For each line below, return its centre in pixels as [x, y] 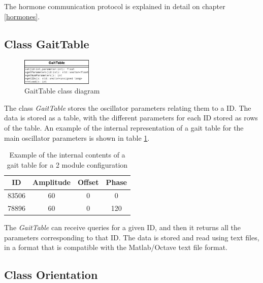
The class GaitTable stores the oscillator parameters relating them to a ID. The [128, 107]
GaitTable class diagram [62, 91]
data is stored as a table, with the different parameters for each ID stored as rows [131, 118]
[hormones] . [22, 16]
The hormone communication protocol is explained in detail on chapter [115, 6]
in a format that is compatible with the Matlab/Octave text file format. [116, 247]
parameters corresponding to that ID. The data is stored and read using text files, [132, 237]
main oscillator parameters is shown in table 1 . [77, 137]
